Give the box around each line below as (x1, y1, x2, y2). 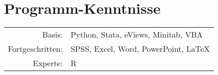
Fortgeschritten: (8, 43, 63, 55)
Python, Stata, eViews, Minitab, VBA (71, 29, 203, 40)
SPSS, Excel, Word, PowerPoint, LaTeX (71, 43, 210, 55)
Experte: (33, 57, 63, 69)
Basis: (42, 29, 63, 40)
